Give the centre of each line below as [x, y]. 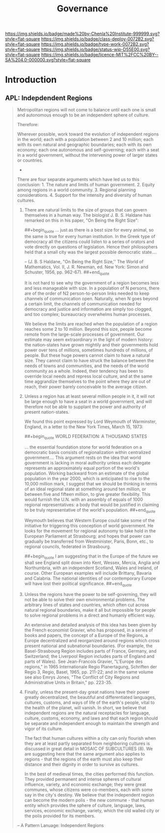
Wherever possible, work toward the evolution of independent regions [88, 134]
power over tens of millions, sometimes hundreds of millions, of [89, 350]
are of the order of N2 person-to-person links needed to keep [87, 293]
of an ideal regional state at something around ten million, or [85, 489]
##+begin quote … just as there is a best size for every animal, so [89, 231]
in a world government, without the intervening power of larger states [87, 155]
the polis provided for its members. [60, 816]
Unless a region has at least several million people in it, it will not [89, 396]
